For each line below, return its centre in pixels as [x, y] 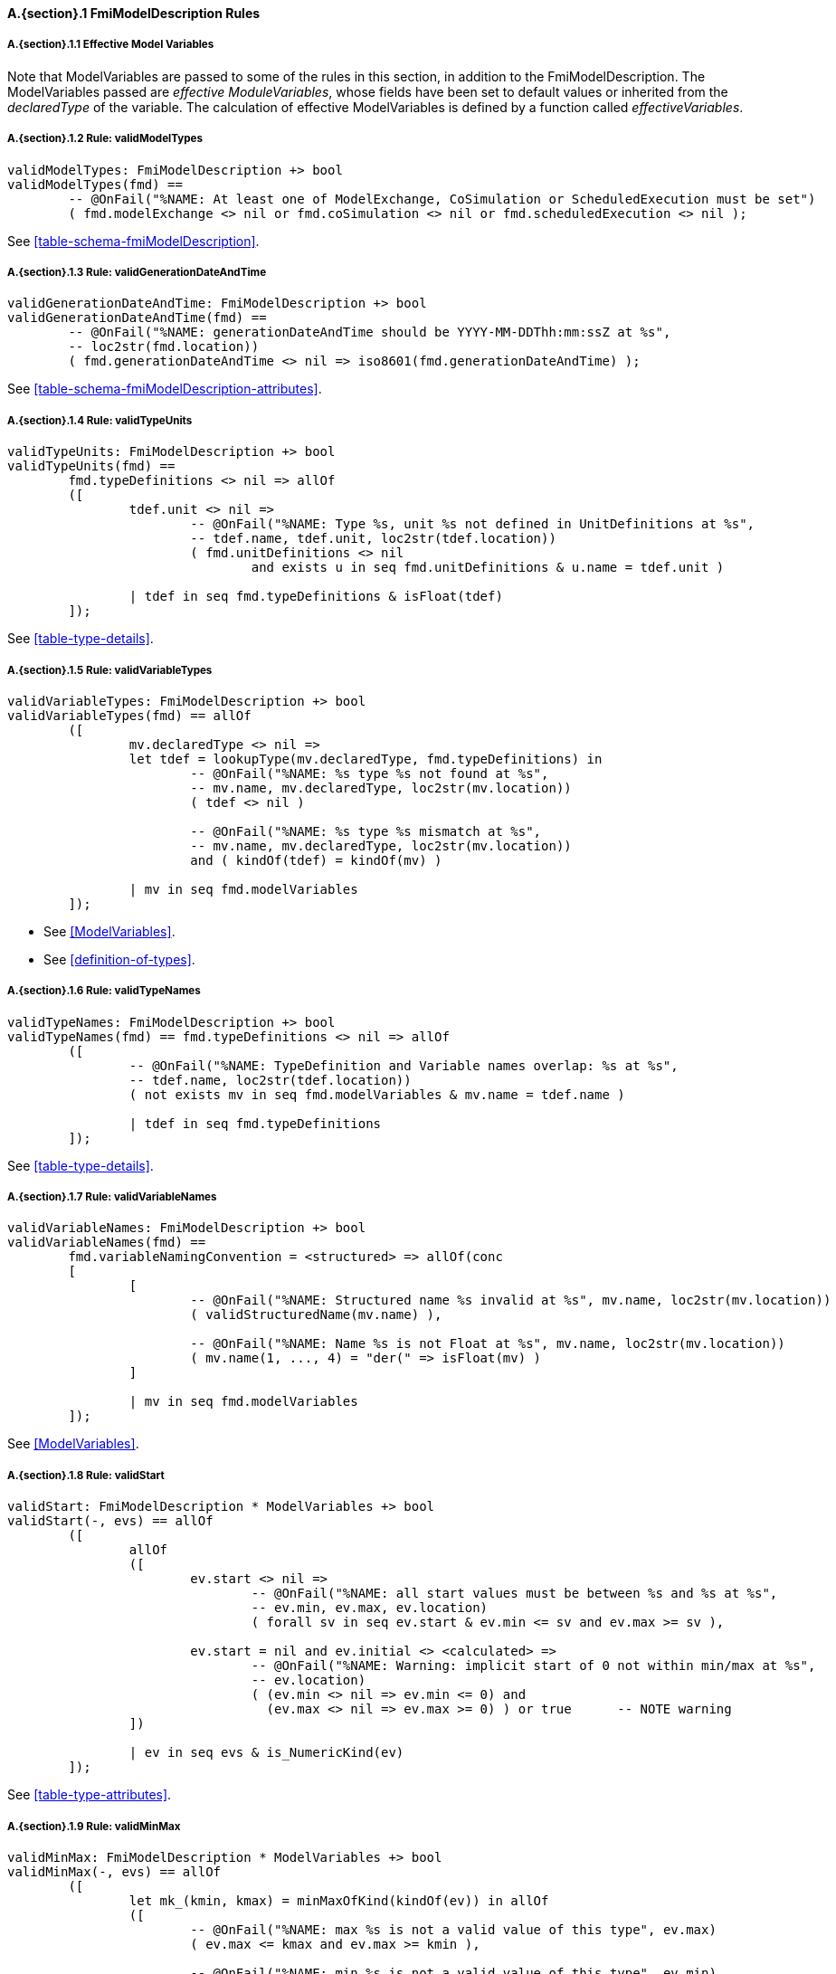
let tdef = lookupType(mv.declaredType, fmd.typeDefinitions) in [366, 759]
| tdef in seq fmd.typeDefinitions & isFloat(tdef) [316, 597]
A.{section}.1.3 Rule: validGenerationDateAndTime [137, 272]
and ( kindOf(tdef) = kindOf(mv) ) [316, 860]
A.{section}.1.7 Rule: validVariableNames [112, 1197]
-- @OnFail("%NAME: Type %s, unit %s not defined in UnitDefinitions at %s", [473, 524]
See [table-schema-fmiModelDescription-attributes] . [165, 389]
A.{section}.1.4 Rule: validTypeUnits [100, 420]
